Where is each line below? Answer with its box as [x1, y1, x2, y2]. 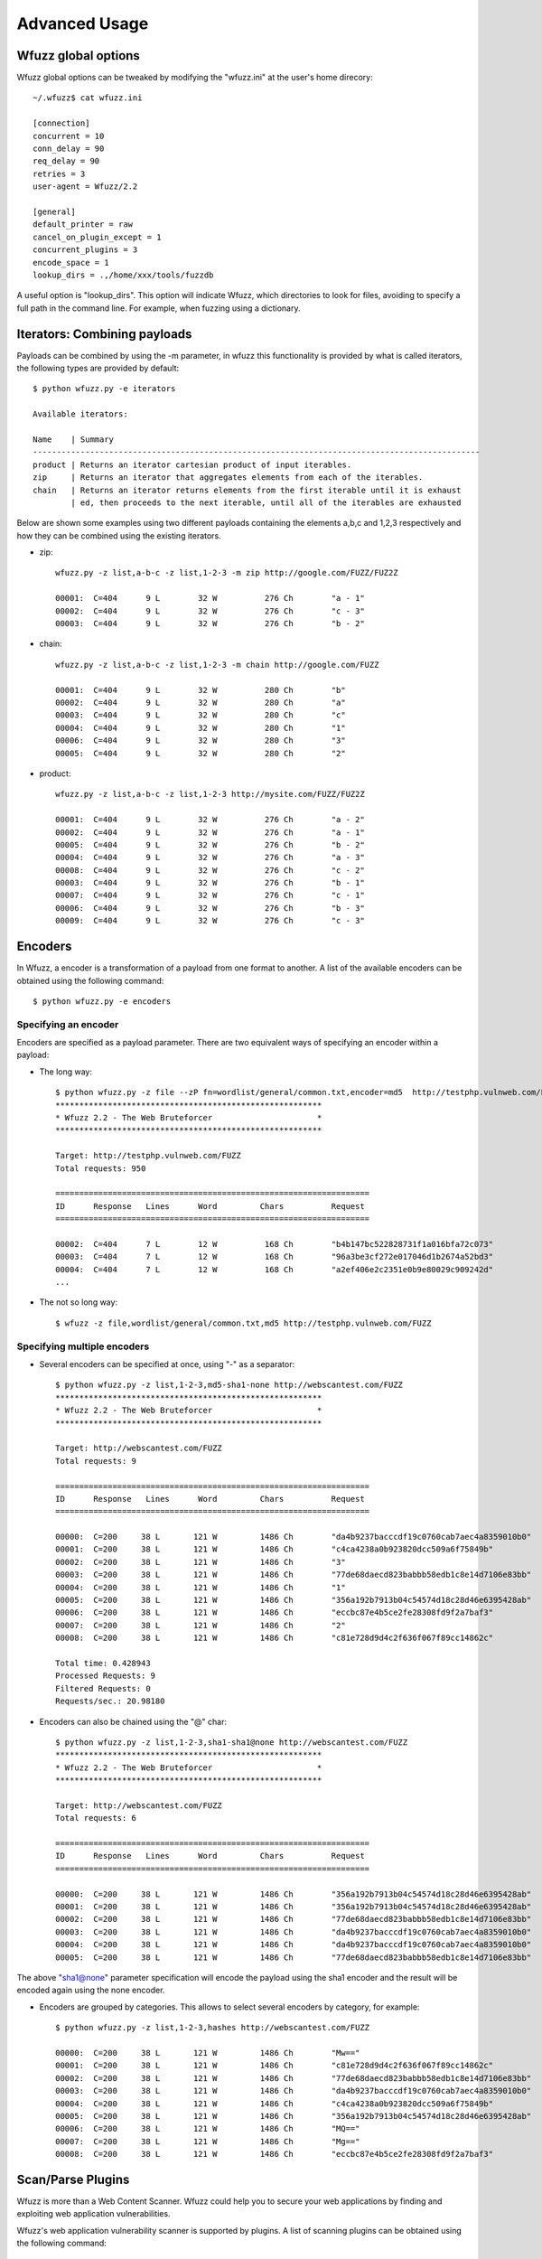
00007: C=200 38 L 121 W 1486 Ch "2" [55, 1620, 347, 1630]
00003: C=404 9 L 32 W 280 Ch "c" [55, 710, 347, 720]
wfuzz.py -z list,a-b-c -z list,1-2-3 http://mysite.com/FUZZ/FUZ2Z [55, 789, 365, 800]
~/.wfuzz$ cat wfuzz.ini [33, 93, 143, 103]
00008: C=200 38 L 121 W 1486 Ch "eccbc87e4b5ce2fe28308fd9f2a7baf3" [55, 2149, 494, 2160]
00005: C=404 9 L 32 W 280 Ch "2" [55, 748, 347, 758]
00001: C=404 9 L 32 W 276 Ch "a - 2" [55, 814, 365, 825]
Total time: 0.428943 [55, 1658, 151, 1668]
